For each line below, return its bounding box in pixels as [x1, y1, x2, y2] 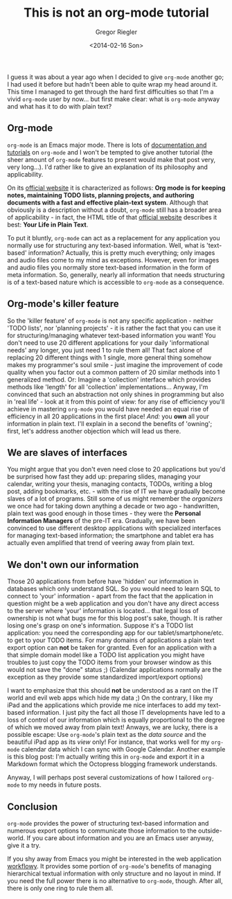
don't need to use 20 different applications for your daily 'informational [7, 338, 209, 347]
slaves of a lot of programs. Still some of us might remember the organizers [7, 495, 223, 503]
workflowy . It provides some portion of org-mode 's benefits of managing [7, 862, 212, 870]
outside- [198, 826, 223, 835]
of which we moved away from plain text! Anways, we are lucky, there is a [7, 723, 218, 731]
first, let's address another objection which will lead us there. [7, 427, 181, 435]
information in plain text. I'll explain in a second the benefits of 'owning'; [7, 419, 213, 427]
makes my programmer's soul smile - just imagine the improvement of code [7, 360, 223, 368]
